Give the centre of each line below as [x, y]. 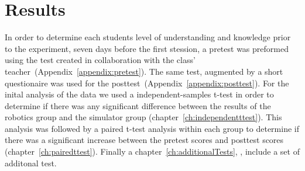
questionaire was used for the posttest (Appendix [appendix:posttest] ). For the [147, 83]
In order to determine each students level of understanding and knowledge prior [148, 37]
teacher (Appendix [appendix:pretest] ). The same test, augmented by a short [144, 71]
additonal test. [31, 163]
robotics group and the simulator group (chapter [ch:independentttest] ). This [143, 117]
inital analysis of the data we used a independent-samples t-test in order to [139, 94]
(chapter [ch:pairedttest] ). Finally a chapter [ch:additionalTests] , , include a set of [152, 151]
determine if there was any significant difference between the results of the [138, 105]
